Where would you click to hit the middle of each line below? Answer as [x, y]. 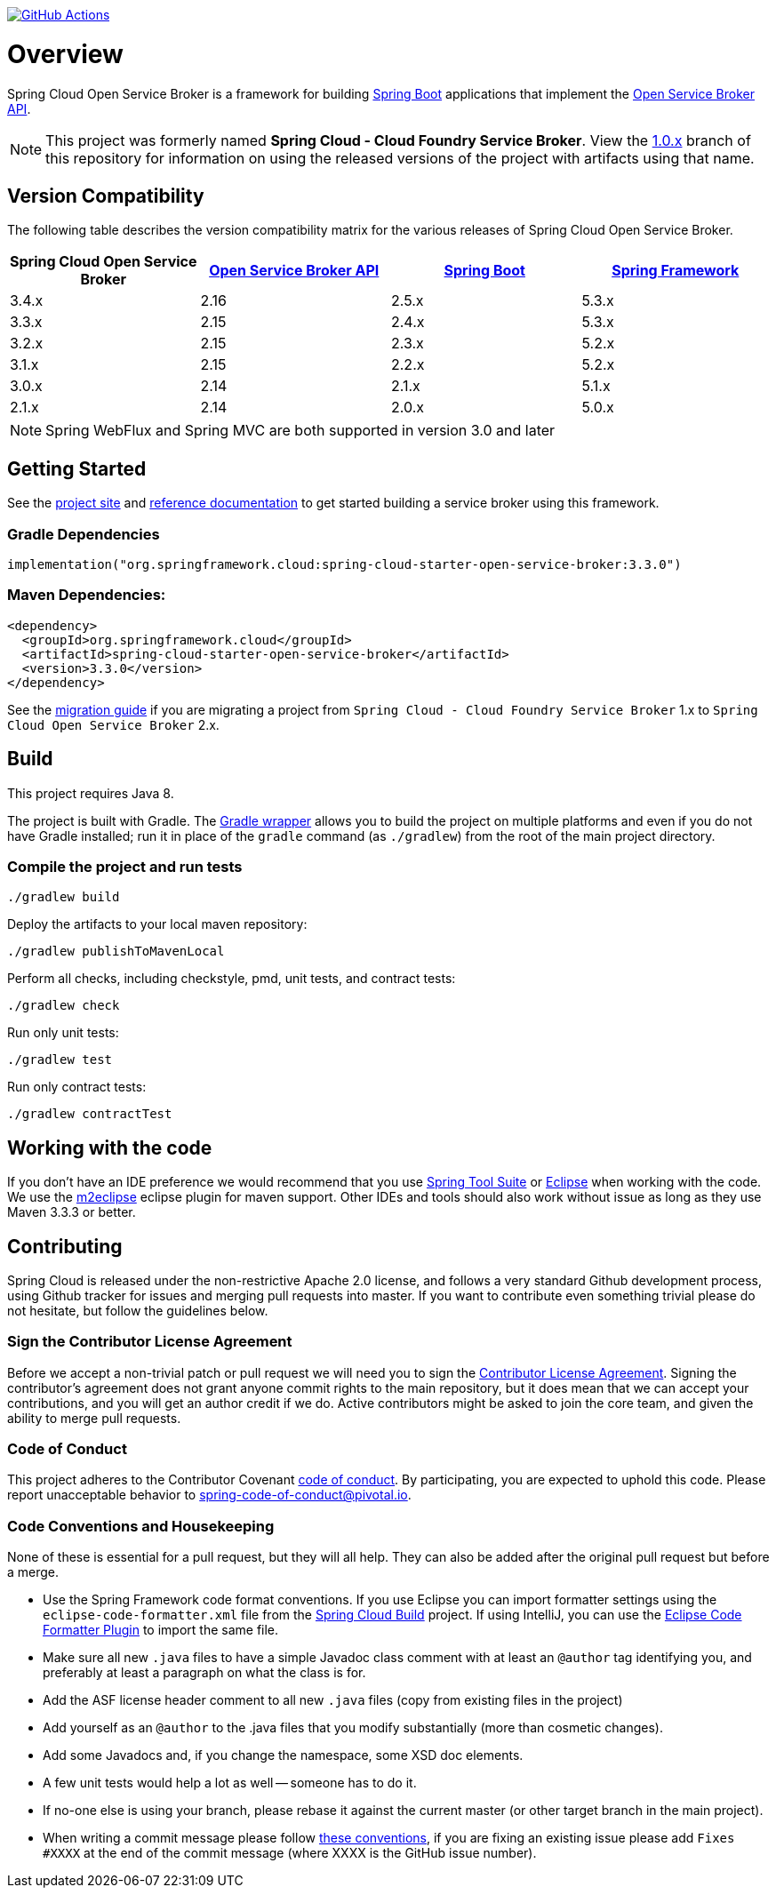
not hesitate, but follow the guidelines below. [138, 1310]
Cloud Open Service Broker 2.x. [113, 724]
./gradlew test [60, 1060]
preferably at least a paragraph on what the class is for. [204, 1673]
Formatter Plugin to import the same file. [161, 1630]
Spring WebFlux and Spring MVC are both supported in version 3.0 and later [300, 431]
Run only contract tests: [77, 1087]
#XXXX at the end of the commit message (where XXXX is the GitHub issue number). [290, 1853]
